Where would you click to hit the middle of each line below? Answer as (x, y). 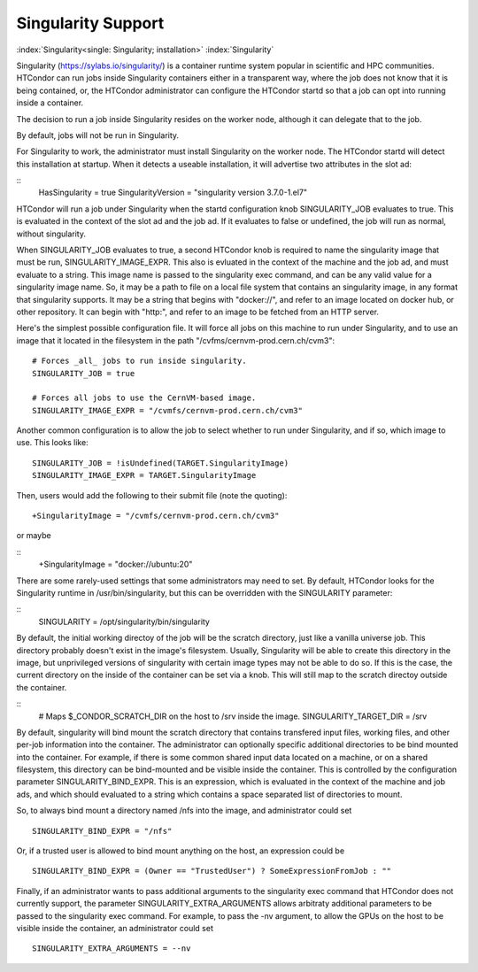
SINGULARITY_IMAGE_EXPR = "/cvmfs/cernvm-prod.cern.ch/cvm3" (167, 410)
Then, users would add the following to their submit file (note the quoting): (152, 495)
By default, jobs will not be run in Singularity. (98, 135)
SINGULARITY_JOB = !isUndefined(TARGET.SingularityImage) (161, 463)
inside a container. (50, 103)
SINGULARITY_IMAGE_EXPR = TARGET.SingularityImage (144, 475)
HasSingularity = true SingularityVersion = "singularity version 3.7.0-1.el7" (173, 193)
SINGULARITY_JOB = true (84, 373)
